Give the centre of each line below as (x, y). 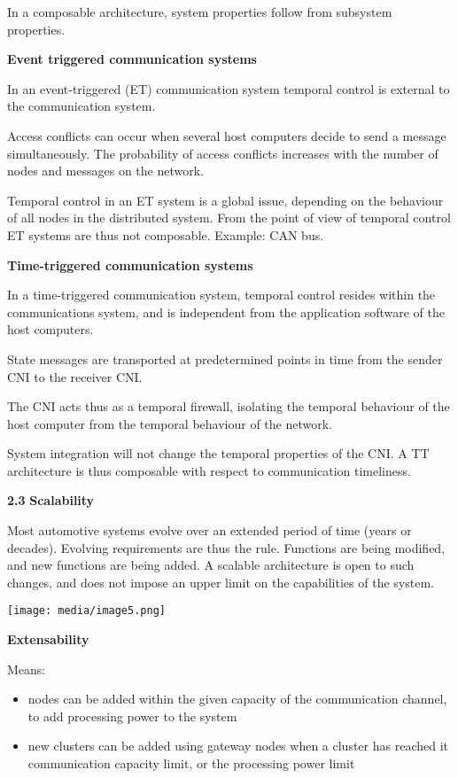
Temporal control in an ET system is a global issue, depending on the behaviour (225, 200)
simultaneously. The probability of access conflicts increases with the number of (223, 153)
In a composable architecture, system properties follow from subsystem (200, 12)
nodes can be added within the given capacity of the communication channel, (237, 699)
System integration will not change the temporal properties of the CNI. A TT (218, 453)
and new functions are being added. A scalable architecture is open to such (211, 565)
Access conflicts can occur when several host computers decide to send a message (227, 135)
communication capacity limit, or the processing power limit (191, 763)
